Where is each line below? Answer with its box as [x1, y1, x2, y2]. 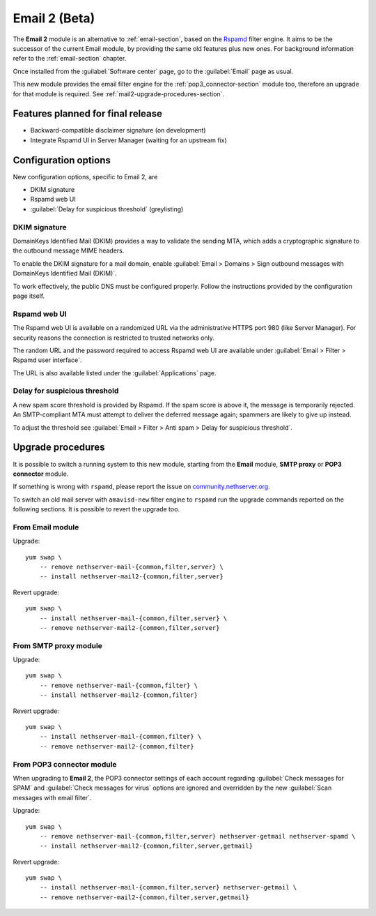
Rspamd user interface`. [13, 356, 83, 364]
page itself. [13, 292, 45, 300]
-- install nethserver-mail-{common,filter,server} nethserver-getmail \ [39, 883, 297, 892]
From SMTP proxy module [13, 640, 102, 650]
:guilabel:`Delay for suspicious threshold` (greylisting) [30, 204, 184, 213]
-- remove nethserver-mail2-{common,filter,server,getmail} [39, 893, 250, 901]
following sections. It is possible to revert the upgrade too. [13, 505, 180, 513]
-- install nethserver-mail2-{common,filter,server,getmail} [39, 842, 253, 850]
